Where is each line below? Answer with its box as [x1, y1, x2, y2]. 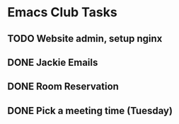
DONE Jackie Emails [7, 56, 98, 68]
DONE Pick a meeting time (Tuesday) [7, 104, 173, 117]
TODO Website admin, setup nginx [7, 33, 163, 45]
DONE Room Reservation [7, 81, 119, 93]
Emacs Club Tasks [7, 4, 118, 21]
